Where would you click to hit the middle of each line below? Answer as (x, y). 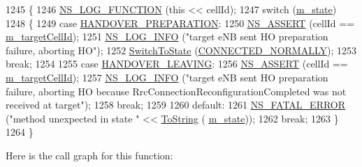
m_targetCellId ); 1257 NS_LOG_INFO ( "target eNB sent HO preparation (167, 77)
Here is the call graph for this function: (89, 155)
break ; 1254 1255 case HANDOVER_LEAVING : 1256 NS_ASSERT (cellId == (177, 64)
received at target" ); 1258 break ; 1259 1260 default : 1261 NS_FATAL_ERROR (176, 105)
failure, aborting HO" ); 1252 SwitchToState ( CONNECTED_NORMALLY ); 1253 (181, 50)
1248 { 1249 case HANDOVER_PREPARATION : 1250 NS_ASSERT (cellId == (180, 23)
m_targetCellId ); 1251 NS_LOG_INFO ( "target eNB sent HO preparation (167, 37)
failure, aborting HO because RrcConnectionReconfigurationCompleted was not (176, 91)
